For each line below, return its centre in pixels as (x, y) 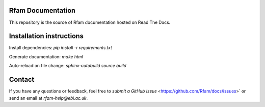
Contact (22, 80)
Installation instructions (46, 36)
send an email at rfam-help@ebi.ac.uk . (48, 98)
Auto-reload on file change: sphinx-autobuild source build (68, 66)
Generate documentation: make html (46, 56)
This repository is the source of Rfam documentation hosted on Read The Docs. (90, 22)
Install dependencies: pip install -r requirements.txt (61, 48)
